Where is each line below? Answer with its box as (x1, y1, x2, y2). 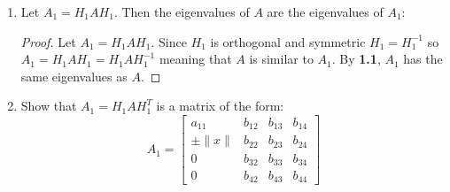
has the (403, 50, 443, 68)
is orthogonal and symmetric (210, 32, 366, 50)
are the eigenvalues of (267, 3, 384, 20)
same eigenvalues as (20, 66, 128, 85)
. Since (151, 32, 187, 50)
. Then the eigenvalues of (113, 3, 250, 20)
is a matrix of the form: (156, 96, 284, 115)
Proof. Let (20, 32, 76, 50)
